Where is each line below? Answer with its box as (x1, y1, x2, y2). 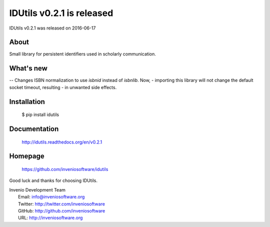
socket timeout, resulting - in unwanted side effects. (9, 84, 117, 90)
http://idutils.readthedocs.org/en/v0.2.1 (21, 139, 102, 145)
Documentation (9, 124, 59, 133)
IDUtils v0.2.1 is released (9, 7, 113, 18)
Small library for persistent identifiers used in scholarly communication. (9, 51, 156, 57)
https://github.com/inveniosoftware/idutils (21, 166, 108, 172)
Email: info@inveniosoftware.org (18, 194, 85, 200)
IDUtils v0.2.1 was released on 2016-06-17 (9, 25, 96, 31)
